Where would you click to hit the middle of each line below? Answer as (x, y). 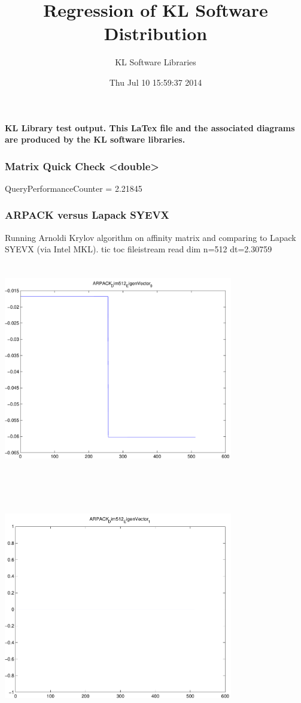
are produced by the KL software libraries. (95, 139)
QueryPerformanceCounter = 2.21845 (74, 188)
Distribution (156, 33)
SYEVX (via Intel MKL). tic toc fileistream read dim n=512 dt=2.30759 (139, 249)
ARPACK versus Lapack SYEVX (87, 215)
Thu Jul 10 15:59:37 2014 (156, 82)
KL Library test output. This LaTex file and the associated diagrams (150, 127)
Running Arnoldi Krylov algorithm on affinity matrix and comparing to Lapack (150, 237)
